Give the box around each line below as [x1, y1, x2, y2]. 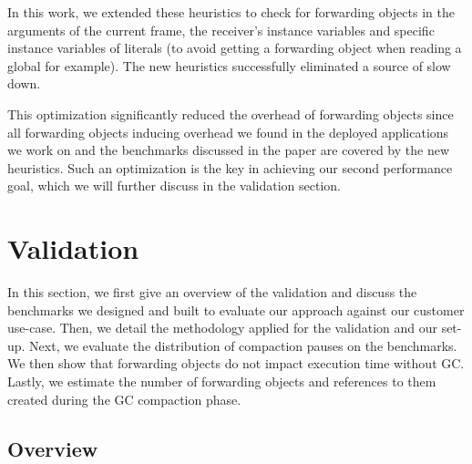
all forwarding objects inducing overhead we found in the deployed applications [7, 122, 449, 141]
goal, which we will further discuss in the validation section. [7, 176, 341, 195]
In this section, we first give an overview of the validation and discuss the [7, 283, 417, 302]
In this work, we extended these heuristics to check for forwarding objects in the [7, 3, 455, 21]
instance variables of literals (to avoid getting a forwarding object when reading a [7, 38, 462, 57]
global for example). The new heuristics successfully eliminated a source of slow [7, 56, 451, 75]
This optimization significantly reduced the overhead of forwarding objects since [7, 104, 454, 123]
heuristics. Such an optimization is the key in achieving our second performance [7, 158, 453, 177]
